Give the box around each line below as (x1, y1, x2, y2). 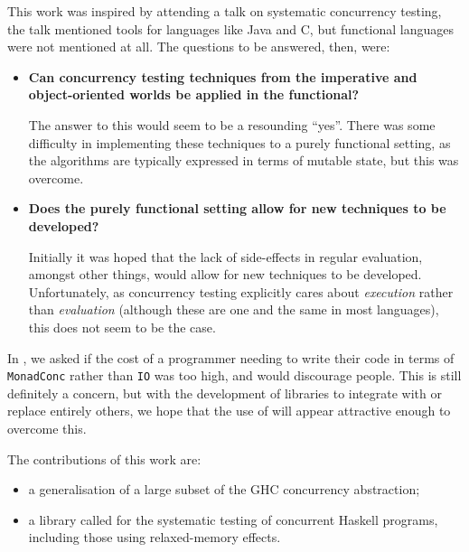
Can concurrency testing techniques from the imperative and (28, 67, 417, 86)
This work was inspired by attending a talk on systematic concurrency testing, (7, 2, 442, 20)
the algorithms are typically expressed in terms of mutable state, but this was (28, 151, 459, 170)
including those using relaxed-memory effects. (28, 528, 281, 547)
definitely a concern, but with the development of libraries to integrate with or (7, 383, 442, 402)
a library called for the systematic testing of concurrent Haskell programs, (28, 510, 438, 529)
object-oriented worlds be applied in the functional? (28, 85, 360, 104)
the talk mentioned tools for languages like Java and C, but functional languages (7, 19, 454, 38)
